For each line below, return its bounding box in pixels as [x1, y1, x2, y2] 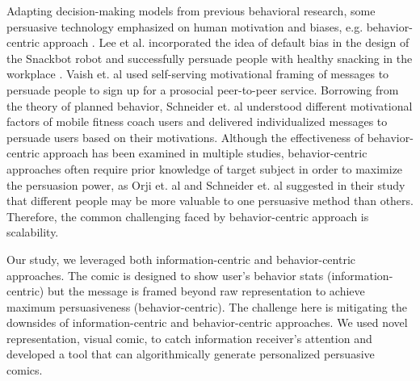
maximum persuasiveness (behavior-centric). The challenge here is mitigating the [6, 298, 407, 315]
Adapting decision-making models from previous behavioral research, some [6, 2, 376, 19]
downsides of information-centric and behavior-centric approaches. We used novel [6, 314, 408, 331]
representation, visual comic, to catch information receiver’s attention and [6, 329, 372, 346]
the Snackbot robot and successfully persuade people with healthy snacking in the [6, 49, 413, 66]
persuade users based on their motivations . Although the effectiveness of [6, 128, 364, 145]
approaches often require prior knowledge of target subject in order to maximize [6, 160, 403, 177]
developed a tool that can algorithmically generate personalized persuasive [6, 345, 375, 362]
